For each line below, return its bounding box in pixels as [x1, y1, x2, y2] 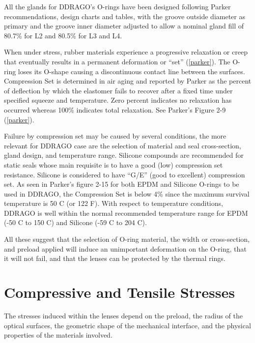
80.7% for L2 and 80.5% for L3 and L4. [4, 30, 122, 40]
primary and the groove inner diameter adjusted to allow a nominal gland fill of [4, 21, 244, 31]
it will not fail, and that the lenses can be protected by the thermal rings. [4, 253, 226, 263]
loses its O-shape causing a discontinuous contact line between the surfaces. [18, 66, 245, 76]
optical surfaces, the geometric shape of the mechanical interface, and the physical [4, 320, 251, 330]
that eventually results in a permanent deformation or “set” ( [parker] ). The [4, 56, 230, 66]
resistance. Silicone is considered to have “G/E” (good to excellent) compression [4, 169, 245, 179]
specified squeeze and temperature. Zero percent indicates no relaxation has [4, 95, 232, 105]
